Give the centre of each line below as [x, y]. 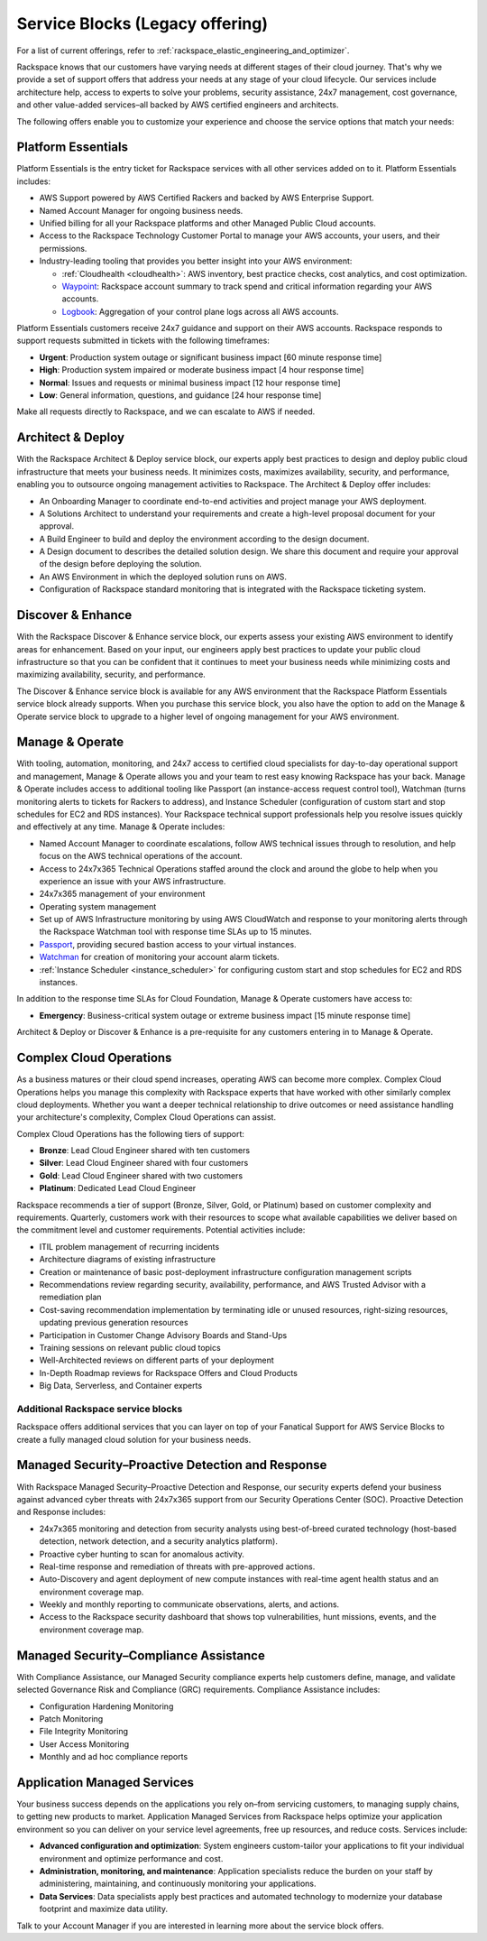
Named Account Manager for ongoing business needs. [141, 210]
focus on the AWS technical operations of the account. [141, 856]
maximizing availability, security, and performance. [111, 675]
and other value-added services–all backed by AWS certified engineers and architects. [178, 105]
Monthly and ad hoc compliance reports [114, 1757]
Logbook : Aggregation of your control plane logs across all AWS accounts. [200, 311]
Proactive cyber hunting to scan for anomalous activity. [142, 1554]
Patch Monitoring [71, 1718]
